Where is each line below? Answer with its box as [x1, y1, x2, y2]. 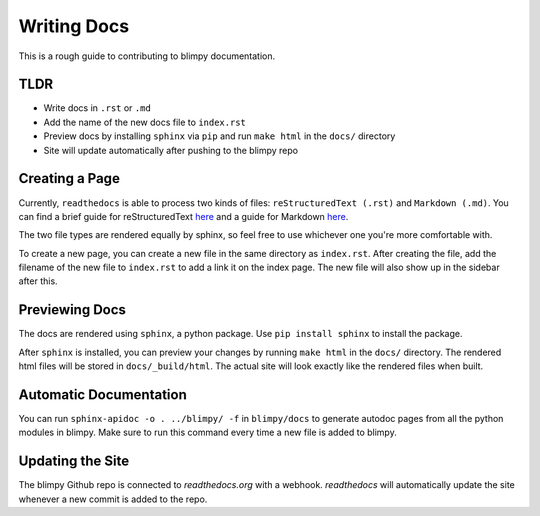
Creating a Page [18, 170, 120, 187]
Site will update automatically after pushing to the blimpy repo [43, 144, 299, 156]
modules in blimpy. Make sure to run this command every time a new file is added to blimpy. [18, 426, 397, 439]
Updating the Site [18, 453, 130, 470]
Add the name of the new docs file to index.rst [43, 116, 247, 128]
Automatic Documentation [18, 386, 187, 403]
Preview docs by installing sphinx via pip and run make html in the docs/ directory [43, 130, 396, 142]
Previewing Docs [18, 301, 127, 319]
